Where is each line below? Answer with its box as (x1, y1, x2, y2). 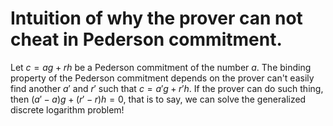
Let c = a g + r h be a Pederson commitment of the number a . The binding (10, 61, 312, 73)
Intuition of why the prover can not (10, 7, 303, 30)
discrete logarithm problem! (10, 103, 125, 116)
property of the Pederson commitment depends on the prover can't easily (10, 72, 315, 84)
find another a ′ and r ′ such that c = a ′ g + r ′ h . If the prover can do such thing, (10, 82, 324, 94)
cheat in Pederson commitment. (10, 28, 283, 51)
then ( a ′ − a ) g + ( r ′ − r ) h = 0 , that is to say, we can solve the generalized (10, 93, 307, 105)
